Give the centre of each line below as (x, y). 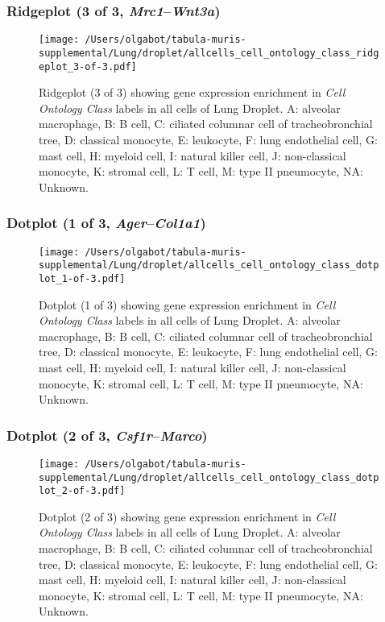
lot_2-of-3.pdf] (82, 491)
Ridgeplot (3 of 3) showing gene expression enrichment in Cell (192, 92)
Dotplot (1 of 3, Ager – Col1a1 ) (106, 223)
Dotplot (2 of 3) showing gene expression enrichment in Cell (187, 516)
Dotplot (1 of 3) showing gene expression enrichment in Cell (187, 304)
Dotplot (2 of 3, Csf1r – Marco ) (107, 435)
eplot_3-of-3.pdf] (88, 66)
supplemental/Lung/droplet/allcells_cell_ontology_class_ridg (209, 53)
